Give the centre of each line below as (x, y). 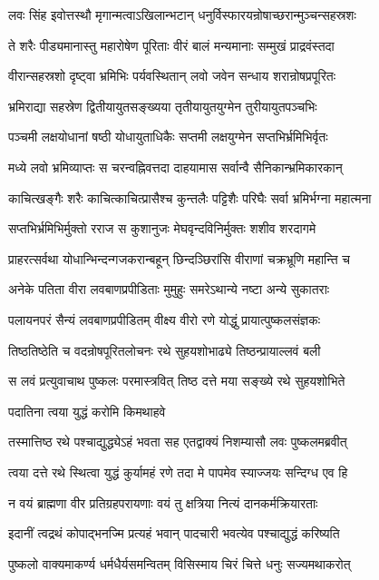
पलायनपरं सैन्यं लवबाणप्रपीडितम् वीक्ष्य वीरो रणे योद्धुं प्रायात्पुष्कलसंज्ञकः (165, 319)
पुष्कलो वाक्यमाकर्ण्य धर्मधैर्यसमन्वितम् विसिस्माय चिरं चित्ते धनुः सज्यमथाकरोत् (180, 563)
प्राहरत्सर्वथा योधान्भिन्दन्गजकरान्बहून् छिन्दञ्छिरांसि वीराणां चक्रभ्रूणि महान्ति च (179, 258)
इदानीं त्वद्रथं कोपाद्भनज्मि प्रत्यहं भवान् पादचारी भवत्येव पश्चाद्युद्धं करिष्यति (174, 533)
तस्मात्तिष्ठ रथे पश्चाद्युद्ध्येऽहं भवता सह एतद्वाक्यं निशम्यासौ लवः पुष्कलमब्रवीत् (178, 442)
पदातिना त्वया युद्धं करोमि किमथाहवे (87, 411)
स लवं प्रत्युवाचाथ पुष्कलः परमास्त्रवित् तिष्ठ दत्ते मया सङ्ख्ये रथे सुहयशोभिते (177, 381)
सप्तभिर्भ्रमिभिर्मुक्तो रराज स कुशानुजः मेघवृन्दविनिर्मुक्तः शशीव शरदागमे (162, 228)
